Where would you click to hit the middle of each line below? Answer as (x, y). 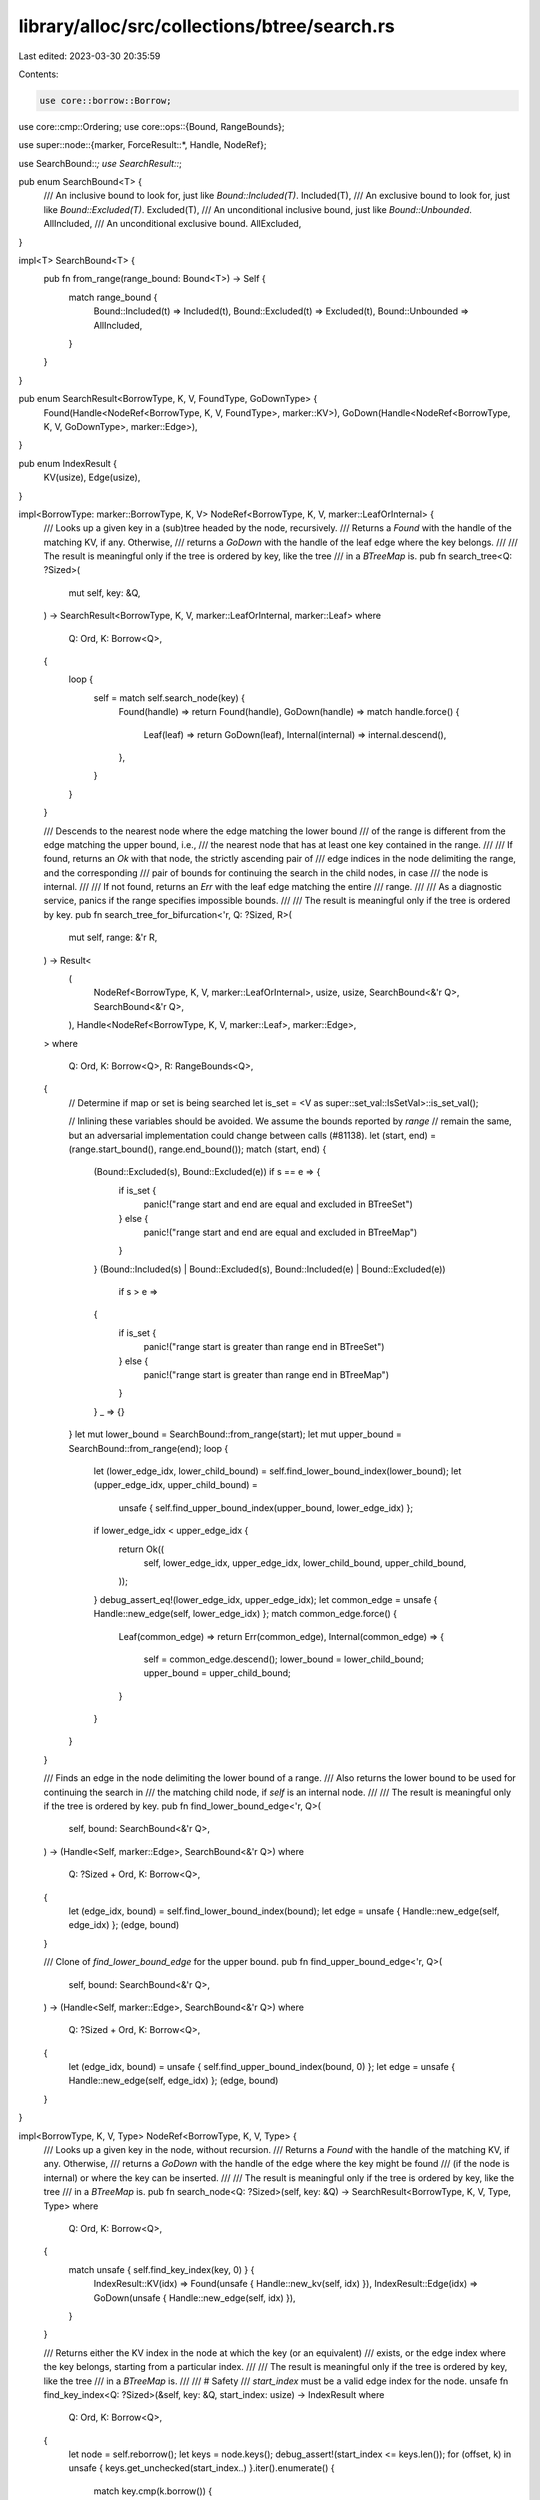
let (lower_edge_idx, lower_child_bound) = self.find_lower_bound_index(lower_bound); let (277, 1471)
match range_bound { (113, 297)
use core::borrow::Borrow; (105, 100)
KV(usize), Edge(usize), (92, 477)
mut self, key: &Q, (104, 592)
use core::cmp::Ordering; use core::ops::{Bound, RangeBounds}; (151, 126)
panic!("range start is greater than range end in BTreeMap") (266, 1375)
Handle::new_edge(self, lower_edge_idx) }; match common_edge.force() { (245, 1614)
